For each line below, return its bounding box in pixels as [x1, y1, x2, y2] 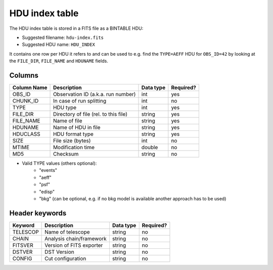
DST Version [44, 248, 74, 255]
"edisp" [39, 189, 55, 195]
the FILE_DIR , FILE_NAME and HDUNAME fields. [9, 58, 108, 64]
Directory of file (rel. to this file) [53, 111, 127, 118]
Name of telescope [44, 228, 90, 235]
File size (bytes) [53, 137, 91, 144]
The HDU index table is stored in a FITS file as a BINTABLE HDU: [9, 25, 144, 31]
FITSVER [12, 242, 34, 249]
